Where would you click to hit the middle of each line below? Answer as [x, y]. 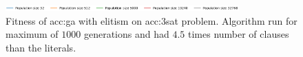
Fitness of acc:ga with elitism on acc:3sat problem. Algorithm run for [151, 20]
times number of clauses [238, 34]
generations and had [126, 34]
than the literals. [41, 47]
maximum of [32, 34]
